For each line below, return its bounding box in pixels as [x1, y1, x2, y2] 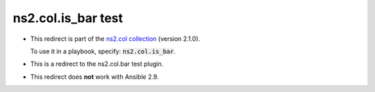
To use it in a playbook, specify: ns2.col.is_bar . [30, 47, 176, 55]
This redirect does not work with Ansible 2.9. [30, 73, 159, 81]
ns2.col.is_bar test [12, 10, 124, 26]
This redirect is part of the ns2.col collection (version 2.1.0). [30, 35, 201, 43]
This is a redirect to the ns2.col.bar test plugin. [30, 59, 164, 68]
